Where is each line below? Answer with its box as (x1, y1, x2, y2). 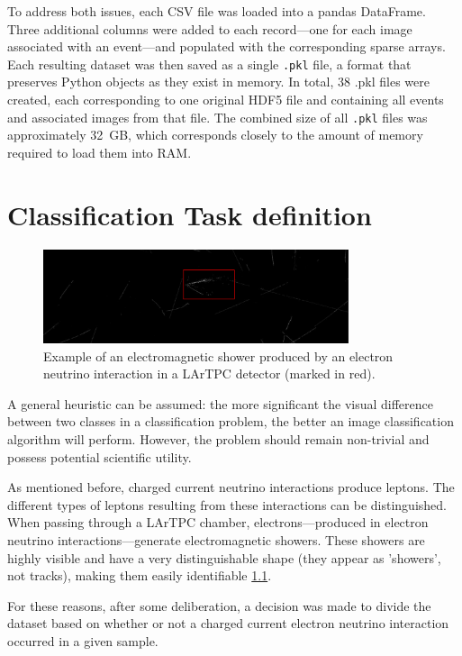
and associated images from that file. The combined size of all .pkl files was (7, 107, 428, 126)
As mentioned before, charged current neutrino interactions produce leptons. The (7, 478, 455, 497)
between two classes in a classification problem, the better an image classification (7, 412, 454, 431)
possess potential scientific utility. (7, 447, 192, 466)
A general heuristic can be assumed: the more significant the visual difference (7, 394, 434, 413)
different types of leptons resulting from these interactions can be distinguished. (7, 495, 447, 514)
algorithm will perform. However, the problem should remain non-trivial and (7, 430, 430, 448)
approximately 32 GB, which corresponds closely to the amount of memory (7, 125, 423, 144)
